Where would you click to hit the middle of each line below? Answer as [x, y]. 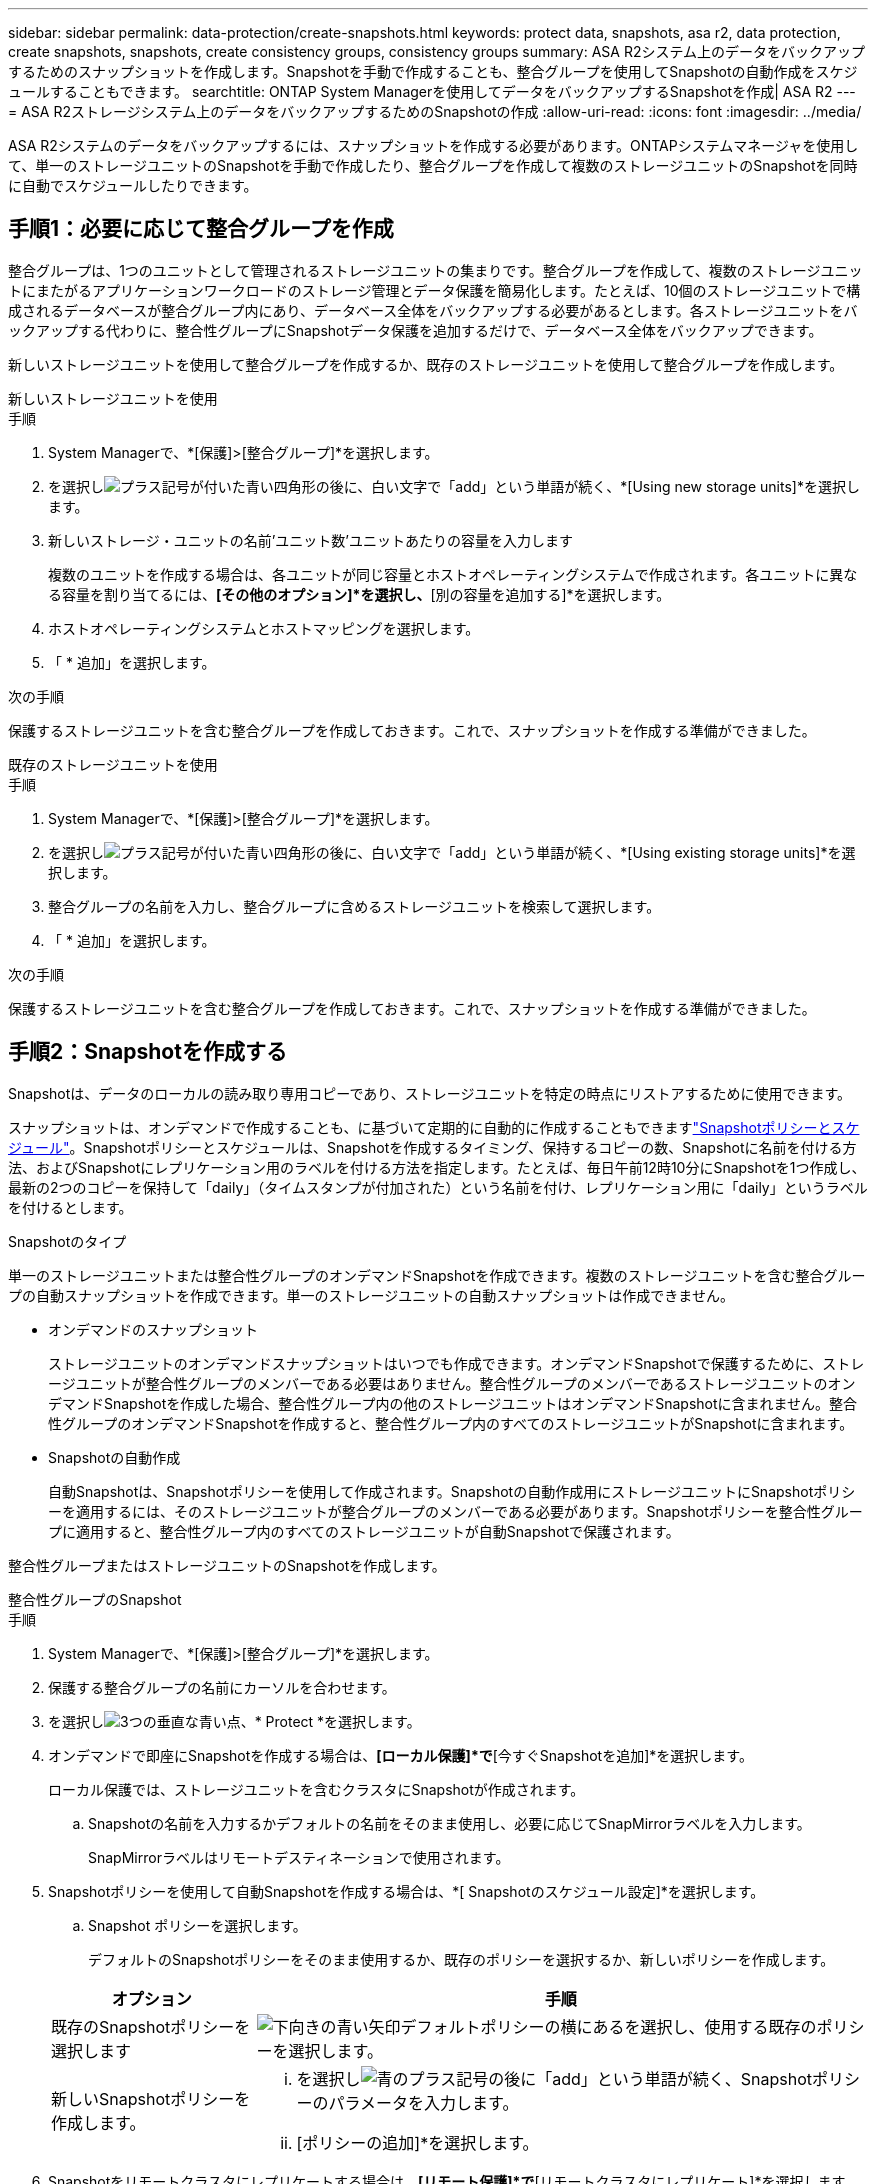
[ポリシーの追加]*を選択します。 [417, 2142]
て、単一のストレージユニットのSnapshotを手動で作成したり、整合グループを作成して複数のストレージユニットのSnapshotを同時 [433, 165]
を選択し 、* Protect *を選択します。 [234, 1721]
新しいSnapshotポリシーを [151, 2098]
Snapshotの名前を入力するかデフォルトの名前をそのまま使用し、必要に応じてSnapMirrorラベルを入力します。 [449, 1823]
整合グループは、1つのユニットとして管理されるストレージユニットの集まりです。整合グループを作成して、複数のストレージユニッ [435, 270]
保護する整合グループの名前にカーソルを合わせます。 [222, 1687]
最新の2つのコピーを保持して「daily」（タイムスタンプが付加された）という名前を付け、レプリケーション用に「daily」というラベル [438, 1187]
